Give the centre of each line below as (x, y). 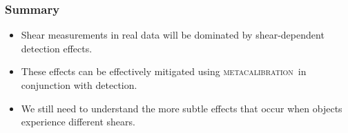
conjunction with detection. (79, 85)
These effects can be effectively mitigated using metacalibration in (164, 71)
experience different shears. (78, 122)
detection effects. (57, 48)
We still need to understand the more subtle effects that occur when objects (182, 108)
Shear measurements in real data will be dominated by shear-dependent (173, 35)
